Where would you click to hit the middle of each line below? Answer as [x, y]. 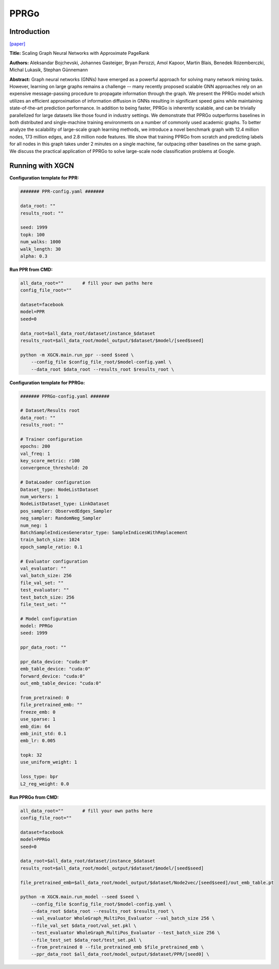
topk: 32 [31, 755]
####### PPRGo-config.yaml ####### [65, 396]
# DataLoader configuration [55, 482]
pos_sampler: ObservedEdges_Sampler [66, 511]
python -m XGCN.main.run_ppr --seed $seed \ [77, 355]
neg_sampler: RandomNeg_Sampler [61, 518]
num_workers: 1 [39, 497]
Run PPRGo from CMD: [34, 797]
